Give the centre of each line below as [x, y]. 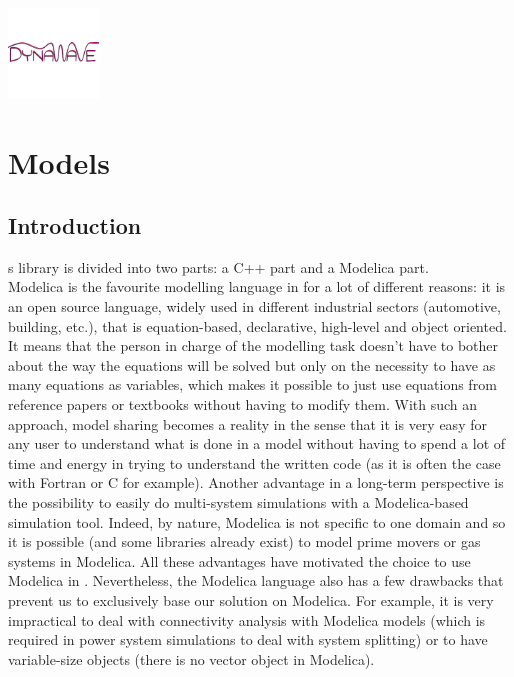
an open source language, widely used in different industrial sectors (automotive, [254, 306]
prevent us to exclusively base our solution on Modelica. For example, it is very [251, 599]
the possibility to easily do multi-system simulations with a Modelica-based [238, 502]
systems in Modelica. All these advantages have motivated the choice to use [239, 560]
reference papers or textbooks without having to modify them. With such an [243, 404]
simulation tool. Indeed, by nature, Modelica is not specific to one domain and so [257, 521]
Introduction [75, 225]
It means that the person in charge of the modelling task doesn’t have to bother [253, 345]
